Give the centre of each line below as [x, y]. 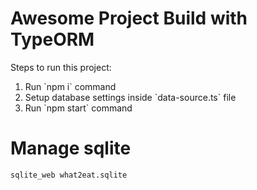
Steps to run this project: [61, 67]
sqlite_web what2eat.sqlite [69, 175]
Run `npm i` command [70, 86]
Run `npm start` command [78, 108]
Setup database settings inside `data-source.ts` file [130, 97]
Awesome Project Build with [129, 18]
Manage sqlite [71, 148]
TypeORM [52, 39]
